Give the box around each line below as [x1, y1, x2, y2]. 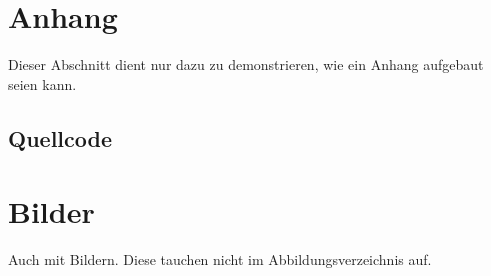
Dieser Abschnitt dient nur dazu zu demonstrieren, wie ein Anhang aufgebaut [8, 54, 484, 75]
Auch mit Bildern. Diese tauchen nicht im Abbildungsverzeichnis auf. [8, 249, 432, 270]
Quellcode [8, 122, 112, 153]
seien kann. [8, 73, 77, 94]
